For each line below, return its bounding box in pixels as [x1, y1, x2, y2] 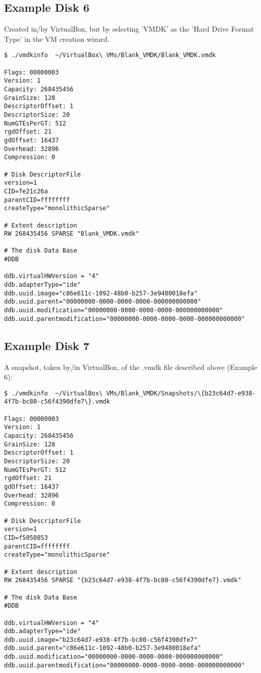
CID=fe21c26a [4, 187, 48, 195]
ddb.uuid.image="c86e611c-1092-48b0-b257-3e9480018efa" [4, 289, 198, 297]
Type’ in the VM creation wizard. [4, 33, 110, 44]
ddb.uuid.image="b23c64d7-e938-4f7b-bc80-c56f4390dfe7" [4, 636, 198, 643]
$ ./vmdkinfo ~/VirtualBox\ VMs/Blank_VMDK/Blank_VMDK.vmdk [4, 52, 216, 59]
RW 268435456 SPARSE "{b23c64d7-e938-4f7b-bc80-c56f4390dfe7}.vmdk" [4, 577, 242, 584]
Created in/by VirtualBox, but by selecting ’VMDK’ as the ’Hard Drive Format [4, 23, 254, 34]
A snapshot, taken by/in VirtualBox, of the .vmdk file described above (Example [4, 361, 257, 372]
